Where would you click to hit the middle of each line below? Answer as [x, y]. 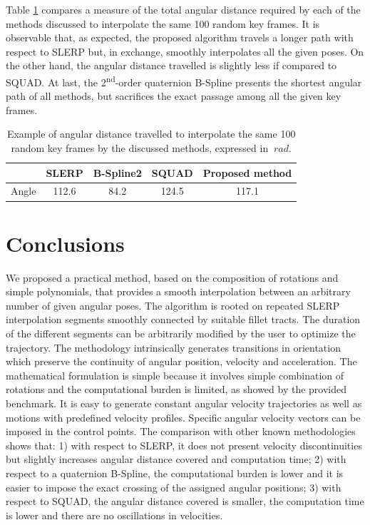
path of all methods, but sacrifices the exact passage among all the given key [174, 96]
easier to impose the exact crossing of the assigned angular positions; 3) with [174, 487]
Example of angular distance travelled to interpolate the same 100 [151, 134]
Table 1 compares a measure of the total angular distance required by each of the [183, 9]
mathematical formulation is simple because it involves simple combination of [175, 375]
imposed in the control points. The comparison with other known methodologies [181, 431]
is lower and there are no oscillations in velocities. [114, 515]
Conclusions [65, 243]
